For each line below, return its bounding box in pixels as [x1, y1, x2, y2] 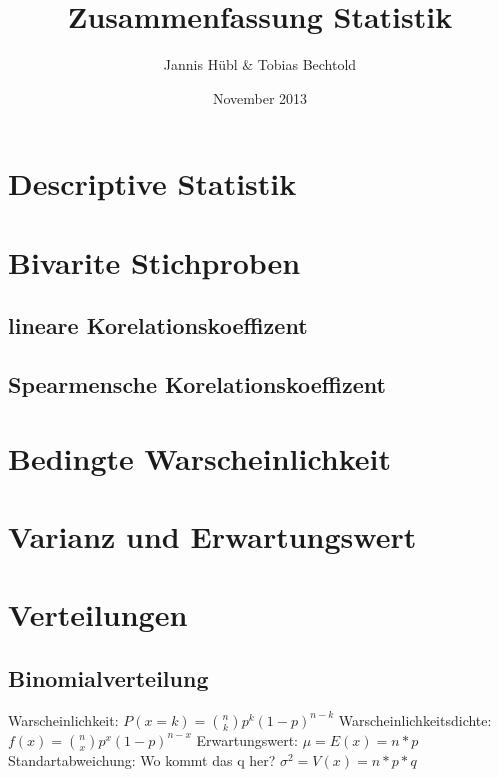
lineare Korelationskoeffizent [8, 310, 308, 341]
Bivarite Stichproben [8, 241, 301, 282]
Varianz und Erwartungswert [8, 516, 417, 556]
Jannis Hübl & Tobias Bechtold [163, 54, 357, 75]
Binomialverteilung [8, 662, 209, 693]
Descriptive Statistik [8, 163, 297, 204]
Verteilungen [8, 594, 188, 635]
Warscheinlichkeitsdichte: [338, 709, 492, 730]
